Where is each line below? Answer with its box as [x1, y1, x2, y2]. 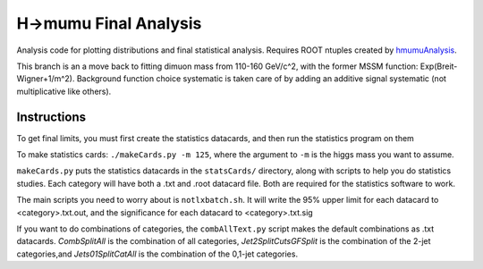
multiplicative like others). [16, 86, 112, 97]
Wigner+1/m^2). [16, 73, 75, 84]
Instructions [16, 109, 87, 124]
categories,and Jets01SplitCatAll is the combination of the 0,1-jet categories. [16, 248, 299, 259]
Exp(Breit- [419, 61, 458, 71]
